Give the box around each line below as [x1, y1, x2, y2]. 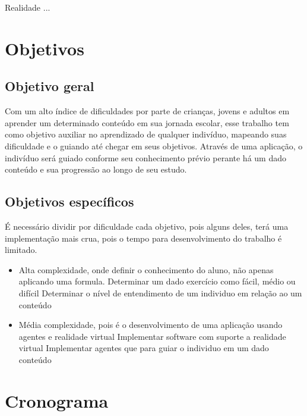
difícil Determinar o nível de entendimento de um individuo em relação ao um [18, 286, 302, 299]
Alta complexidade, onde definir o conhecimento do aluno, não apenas [18, 263, 274, 276]
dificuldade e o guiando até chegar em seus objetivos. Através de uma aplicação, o [5, 139, 303, 152]
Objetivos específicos [5, 192, 134, 211]
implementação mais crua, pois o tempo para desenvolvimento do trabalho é [5, 232, 282, 244]
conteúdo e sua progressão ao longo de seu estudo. [5, 163, 187, 176]
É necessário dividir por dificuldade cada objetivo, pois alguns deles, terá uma [5, 220, 289, 232]
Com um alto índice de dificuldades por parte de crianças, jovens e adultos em [5, 105, 290, 117]
